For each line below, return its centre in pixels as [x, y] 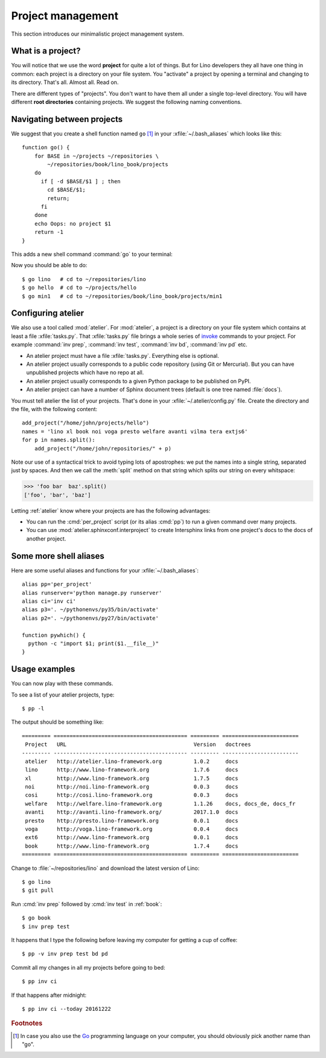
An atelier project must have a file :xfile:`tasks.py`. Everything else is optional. [123, 355]
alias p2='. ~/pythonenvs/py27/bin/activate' [91, 618]
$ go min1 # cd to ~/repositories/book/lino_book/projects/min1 [122, 296]
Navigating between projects [67, 119]
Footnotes [27, 1024]
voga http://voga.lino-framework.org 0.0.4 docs [132, 829]
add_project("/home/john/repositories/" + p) [103, 448]
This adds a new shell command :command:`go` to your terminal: [92, 254]
